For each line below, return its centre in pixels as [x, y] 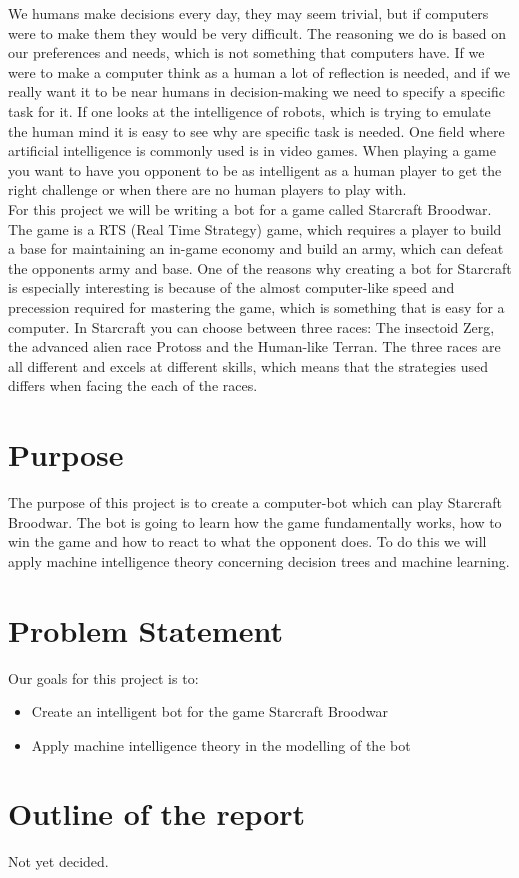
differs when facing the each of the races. [133, 385]
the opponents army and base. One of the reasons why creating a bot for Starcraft [260, 267]
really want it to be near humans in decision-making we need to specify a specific [256, 91]
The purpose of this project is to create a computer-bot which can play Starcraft [255, 502]
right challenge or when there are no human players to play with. [207, 189]
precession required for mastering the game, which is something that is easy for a [256, 306]
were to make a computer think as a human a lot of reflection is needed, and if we [259, 71]
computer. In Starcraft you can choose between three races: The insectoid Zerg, [251, 326]
